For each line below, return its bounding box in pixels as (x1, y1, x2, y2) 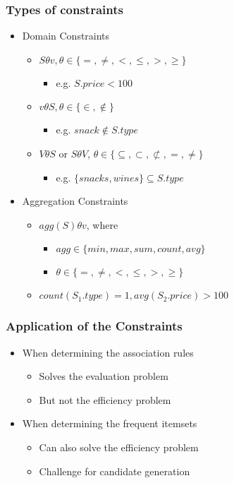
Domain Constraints (22, 28, 110, 43)
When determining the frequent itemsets (22, 416, 197, 431)
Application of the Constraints (6, 317, 183, 335)
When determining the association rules (22, 345, 194, 359)
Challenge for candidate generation (39, 463, 190, 478)
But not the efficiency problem (39, 392, 171, 407)
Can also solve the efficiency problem (39, 439, 199, 454)
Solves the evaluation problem (39, 369, 168, 383)
